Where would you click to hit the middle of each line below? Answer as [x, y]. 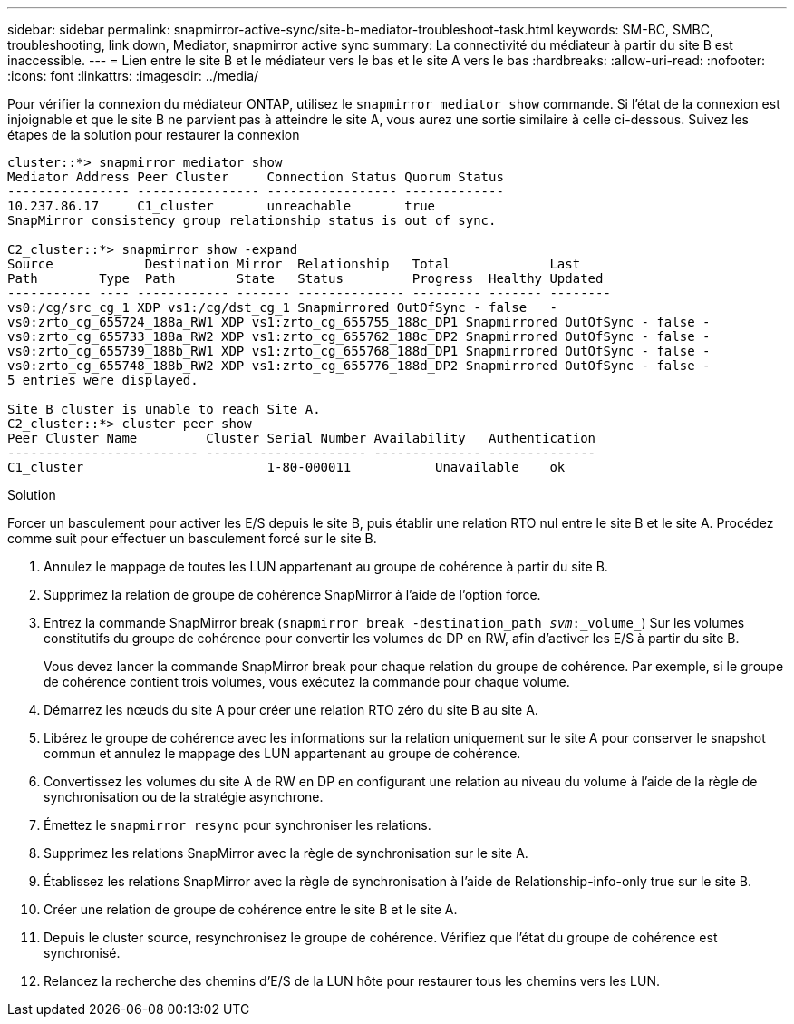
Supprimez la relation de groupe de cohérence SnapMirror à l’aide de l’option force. [292, 595]
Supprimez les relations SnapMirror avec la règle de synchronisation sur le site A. [286, 853]
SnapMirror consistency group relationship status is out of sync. [252, 220]
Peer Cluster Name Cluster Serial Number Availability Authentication [302, 438]
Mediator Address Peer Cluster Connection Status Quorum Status [256, 177]
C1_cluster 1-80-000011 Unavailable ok [286, 467]
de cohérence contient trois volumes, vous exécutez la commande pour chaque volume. [307, 682]
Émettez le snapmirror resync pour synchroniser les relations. [237, 825]
